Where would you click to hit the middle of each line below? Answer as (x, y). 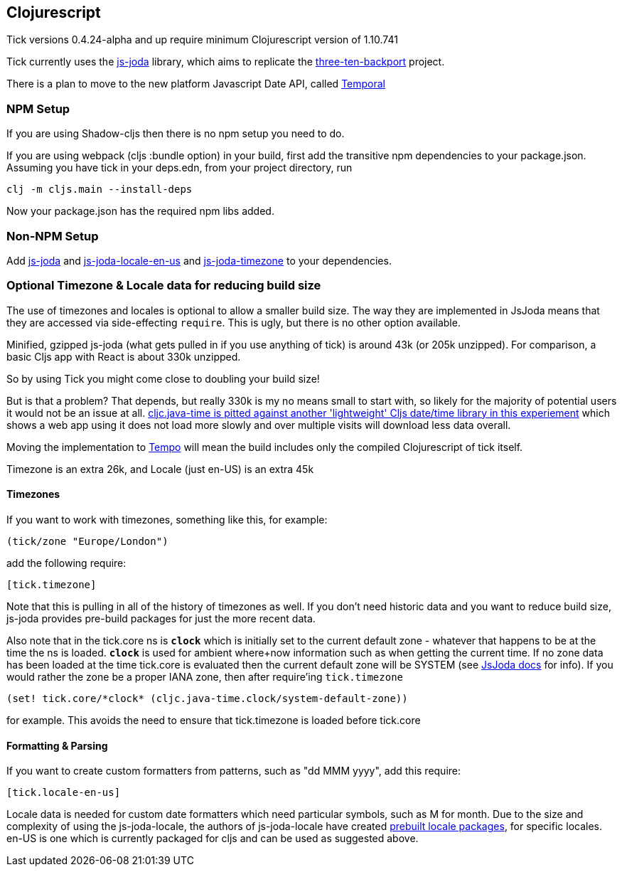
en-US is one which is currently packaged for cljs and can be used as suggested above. (213, 839)
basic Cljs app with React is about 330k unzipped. (124, 356)
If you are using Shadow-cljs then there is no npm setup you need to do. (176, 134)
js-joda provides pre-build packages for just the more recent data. (161, 618)
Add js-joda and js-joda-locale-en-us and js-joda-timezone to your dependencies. (199, 260)
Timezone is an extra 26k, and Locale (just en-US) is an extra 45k (160, 469)
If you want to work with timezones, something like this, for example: (167, 519)
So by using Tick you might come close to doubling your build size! (163, 378)
